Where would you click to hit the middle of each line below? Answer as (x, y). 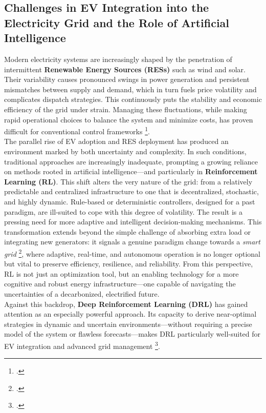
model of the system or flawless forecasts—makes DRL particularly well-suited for (132, 334)
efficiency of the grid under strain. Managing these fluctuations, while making (126, 109)
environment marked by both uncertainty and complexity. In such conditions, (125, 151)
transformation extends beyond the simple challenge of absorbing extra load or (127, 231)
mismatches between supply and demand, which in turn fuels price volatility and (130, 89)
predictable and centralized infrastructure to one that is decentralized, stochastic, (131, 191)
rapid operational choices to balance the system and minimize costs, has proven (129, 119)
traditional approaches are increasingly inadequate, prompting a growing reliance (131, 161)
